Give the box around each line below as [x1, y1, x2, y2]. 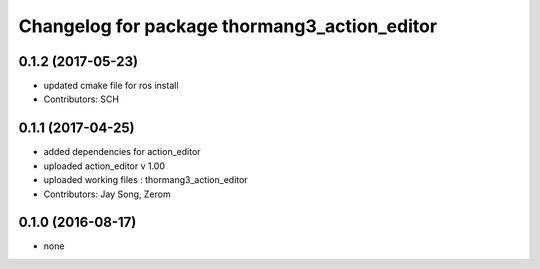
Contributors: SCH [43, 93, 120, 105]
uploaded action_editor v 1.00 [43, 160, 165, 172]
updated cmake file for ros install [43, 80, 179, 92]
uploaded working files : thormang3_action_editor [43, 174, 249, 186]
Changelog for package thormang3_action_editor [18, 15, 438, 37]
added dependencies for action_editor [43, 146, 201, 158]
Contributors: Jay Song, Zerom [43, 188, 171, 200]
